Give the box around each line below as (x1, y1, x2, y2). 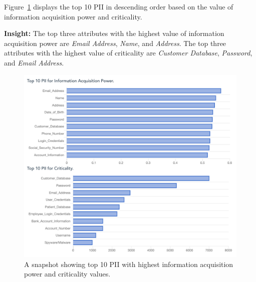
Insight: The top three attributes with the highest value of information (4, 28, 224, 38)
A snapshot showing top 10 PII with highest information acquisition (24, 258, 233, 269)
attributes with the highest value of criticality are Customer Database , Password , (4, 47, 252, 58)
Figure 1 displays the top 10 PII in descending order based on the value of (4, 1, 233, 11)
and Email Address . (4, 57, 64, 67)
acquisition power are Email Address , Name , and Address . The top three (4, 37, 226, 48)
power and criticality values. (24, 268, 111, 279)
